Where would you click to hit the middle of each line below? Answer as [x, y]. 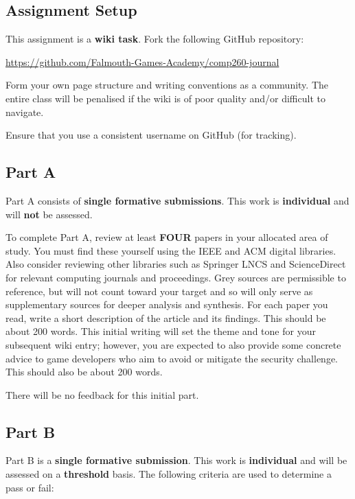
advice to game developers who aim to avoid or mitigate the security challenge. [172, 358]
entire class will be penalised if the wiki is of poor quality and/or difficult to [165, 98]
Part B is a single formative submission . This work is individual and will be [176, 460]
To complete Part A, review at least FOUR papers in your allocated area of [167, 237]
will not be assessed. [49, 214]
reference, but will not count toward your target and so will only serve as [159, 291]
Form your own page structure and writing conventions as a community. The [167, 85]
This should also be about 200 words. [84, 372]
